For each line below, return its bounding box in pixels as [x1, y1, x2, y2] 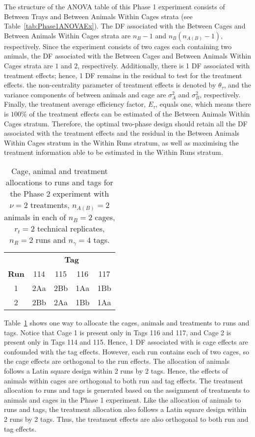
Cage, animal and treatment [11, 165, 108, 176]
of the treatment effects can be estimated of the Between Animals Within [29, 108, 250, 118]
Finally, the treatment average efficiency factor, [4, 99, 146, 109]
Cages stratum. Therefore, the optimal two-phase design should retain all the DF [4, 118, 248, 128]
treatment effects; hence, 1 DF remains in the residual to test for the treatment [4, 70, 242, 80]
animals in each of [4, 211, 66, 223]
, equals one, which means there [155, 99, 251, 109]
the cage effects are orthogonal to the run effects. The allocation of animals [4, 356, 229, 366]
